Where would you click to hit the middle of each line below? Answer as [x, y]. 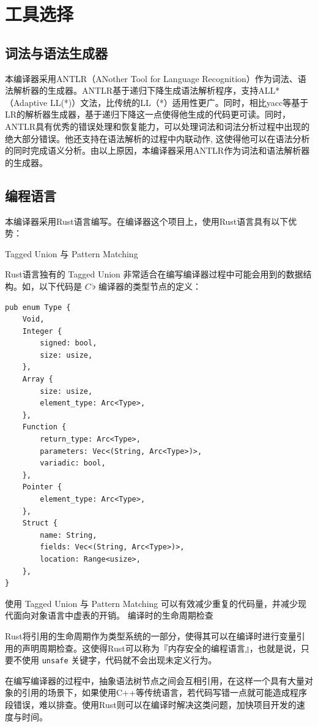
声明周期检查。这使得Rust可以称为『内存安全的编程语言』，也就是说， [161, 648]
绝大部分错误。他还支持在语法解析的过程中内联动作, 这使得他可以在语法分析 [157, 138]
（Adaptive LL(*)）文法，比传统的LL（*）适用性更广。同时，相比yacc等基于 [157, 102]
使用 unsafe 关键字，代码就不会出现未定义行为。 [119, 660]
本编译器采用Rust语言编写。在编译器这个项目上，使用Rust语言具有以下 [147, 221]
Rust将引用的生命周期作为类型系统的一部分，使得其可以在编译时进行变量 [151, 635]
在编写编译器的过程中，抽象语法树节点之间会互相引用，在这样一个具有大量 [155, 680]
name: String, [68, 535]
